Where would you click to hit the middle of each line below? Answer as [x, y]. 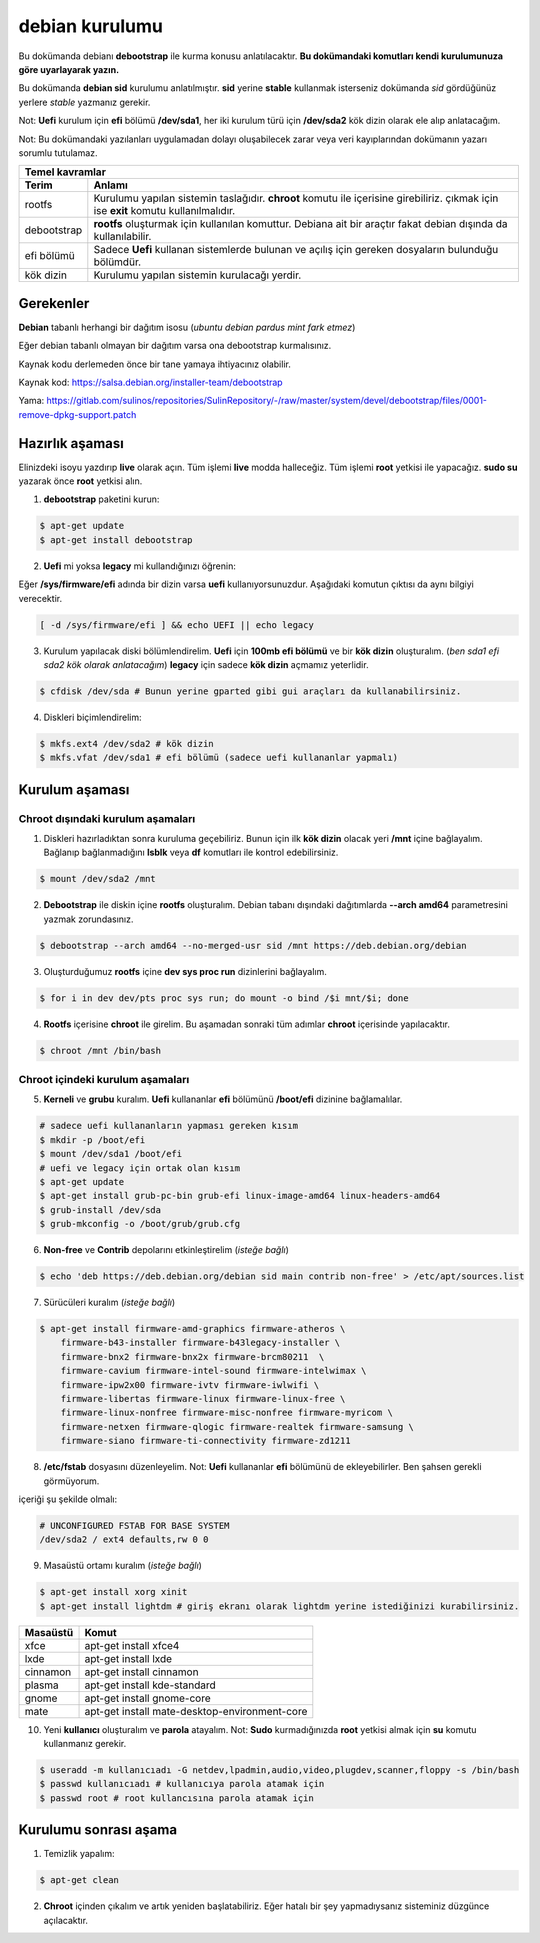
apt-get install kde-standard [150, 1685]
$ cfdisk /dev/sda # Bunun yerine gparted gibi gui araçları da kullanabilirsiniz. [250, 691]
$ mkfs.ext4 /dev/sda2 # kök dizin [126, 743]
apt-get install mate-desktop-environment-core [196, 1711]
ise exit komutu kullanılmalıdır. [164, 211]
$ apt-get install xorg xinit [113, 1592]
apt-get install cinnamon [141, 1672]
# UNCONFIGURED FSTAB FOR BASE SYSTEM [134, 1525]
